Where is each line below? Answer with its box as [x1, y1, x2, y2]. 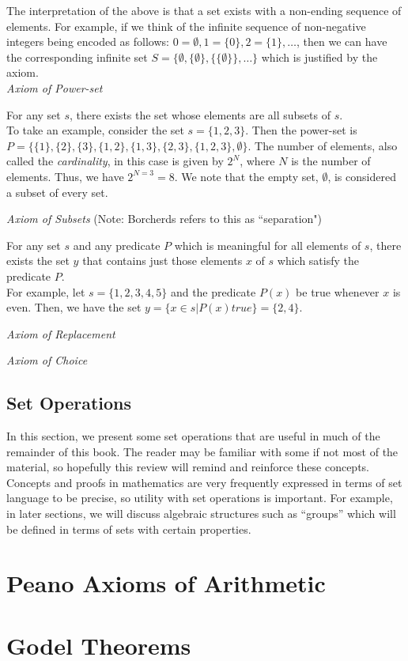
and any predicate [73, 236, 161, 253]
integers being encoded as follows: [6, 33, 169, 50]
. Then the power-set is [245, 122, 357, 138]
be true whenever [296, 283, 380, 300]
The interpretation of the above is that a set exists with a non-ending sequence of [6, 2, 402, 18]
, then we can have [297, 33, 387, 50]
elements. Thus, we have [6, 168, 124, 184]
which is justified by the [261, 48, 378, 65]
